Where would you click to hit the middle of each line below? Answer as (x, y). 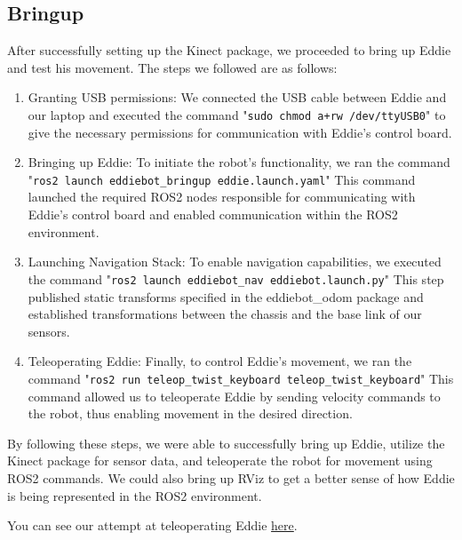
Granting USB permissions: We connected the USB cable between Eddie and (237, 97)
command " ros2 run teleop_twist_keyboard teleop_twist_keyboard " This (241, 378)
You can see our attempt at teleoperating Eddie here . (152, 525)
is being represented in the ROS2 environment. (135, 495)
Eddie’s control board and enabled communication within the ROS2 (213, 214)
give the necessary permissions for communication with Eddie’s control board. (240, 132)
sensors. (49, 331)
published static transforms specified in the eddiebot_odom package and (226, 296)
